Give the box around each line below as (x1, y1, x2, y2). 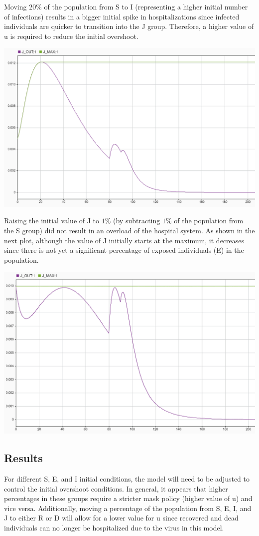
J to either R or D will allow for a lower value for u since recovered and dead (4, 513, 239, 523)
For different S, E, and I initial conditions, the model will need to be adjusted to (4, 474, 250, 484)
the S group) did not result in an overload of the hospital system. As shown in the (4, 225, 255, 236)
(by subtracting (113, 215, 160, 226)
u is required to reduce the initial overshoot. (4, 30, 138, 41)
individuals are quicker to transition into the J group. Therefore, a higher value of (4, 21, 254, 31)
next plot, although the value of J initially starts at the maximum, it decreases (4, 235, 245, 245)
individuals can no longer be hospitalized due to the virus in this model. (4, 523, 224, 533)
